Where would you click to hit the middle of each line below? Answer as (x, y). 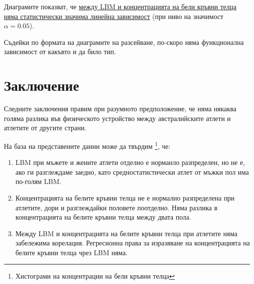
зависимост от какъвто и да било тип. (60, 51)
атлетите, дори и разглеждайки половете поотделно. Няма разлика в (116, 207)
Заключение (42, 85)
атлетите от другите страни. (45, 128)
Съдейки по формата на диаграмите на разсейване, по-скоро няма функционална (124, 42)
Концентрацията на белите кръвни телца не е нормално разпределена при (125, 197)
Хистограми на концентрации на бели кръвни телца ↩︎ (95, 276)
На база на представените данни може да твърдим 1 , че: (87, 145)
